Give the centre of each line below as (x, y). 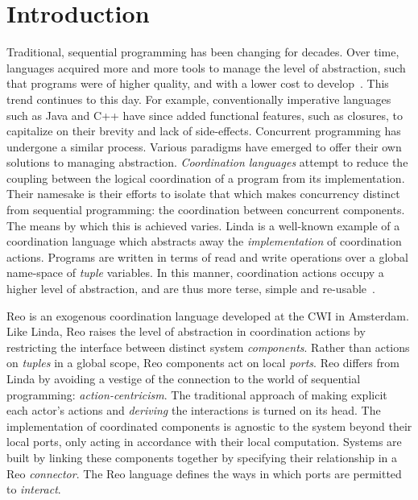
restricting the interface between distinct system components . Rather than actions (208, 347)
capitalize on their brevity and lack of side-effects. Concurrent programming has (204, 131)
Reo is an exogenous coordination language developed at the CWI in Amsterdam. (208, 315)
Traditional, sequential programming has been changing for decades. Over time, (203, 52)
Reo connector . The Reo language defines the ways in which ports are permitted (204, 473)
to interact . (34, 489)
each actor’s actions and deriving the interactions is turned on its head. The (194, 410)
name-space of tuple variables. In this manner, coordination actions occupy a (195, 273)
